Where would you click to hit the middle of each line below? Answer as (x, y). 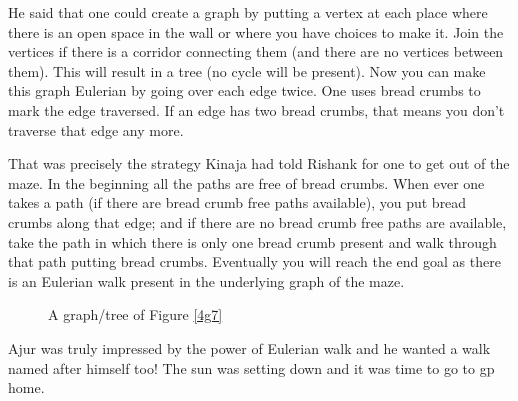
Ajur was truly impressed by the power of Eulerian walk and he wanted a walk (249, 347)
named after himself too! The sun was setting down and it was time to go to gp (251, 367)
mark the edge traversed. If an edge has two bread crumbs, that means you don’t (256, 109)
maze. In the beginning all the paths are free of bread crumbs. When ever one (246, 182)
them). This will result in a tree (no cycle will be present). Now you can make (247, 70)
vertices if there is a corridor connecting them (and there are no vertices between (256, 51)
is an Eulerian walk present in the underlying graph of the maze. (206, 280)
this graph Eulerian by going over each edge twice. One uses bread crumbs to (244, 90)
